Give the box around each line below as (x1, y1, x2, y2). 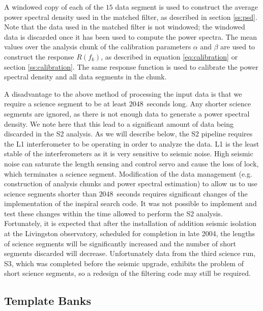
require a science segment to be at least (4, 98, 127, 109)
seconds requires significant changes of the (116, 188, 248, 199)
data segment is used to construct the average (115, 2, 258, 12)
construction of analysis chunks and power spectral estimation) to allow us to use (4, 178, 257, 189)
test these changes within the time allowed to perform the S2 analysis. (4, 208, 223, 218)
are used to (220, 41, 255, 52)
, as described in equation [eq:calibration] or (101, 51, 238, 62)
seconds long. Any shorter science (147, 98, 251, 109)
